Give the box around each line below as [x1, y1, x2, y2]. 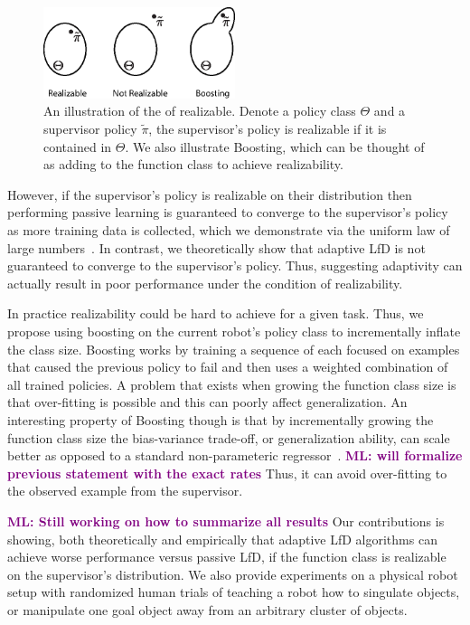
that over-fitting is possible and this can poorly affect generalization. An [7, 393, 408, 412]
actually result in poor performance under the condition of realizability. [7, 273, 403, 292]
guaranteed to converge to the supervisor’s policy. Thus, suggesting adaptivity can [7, 256, 463, 275]
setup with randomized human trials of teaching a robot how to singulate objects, [7, 582, 460, 601]
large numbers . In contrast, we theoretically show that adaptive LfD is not [7, 238, 426, 257]
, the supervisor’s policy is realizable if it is [148, 119, 387, 138]
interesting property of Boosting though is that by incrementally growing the [7, 410, 434, 429]
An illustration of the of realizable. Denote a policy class [43, 101, 356, 120]
